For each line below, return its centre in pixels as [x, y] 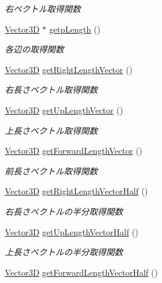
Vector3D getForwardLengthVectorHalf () [81, 272]
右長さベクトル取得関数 [51, 90]
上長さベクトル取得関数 [51, 130]
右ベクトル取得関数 [43, 8]
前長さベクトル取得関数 [51, 170]
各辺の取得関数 [34, 49]
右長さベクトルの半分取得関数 [64, 211]
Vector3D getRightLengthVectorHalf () [76, 191]
